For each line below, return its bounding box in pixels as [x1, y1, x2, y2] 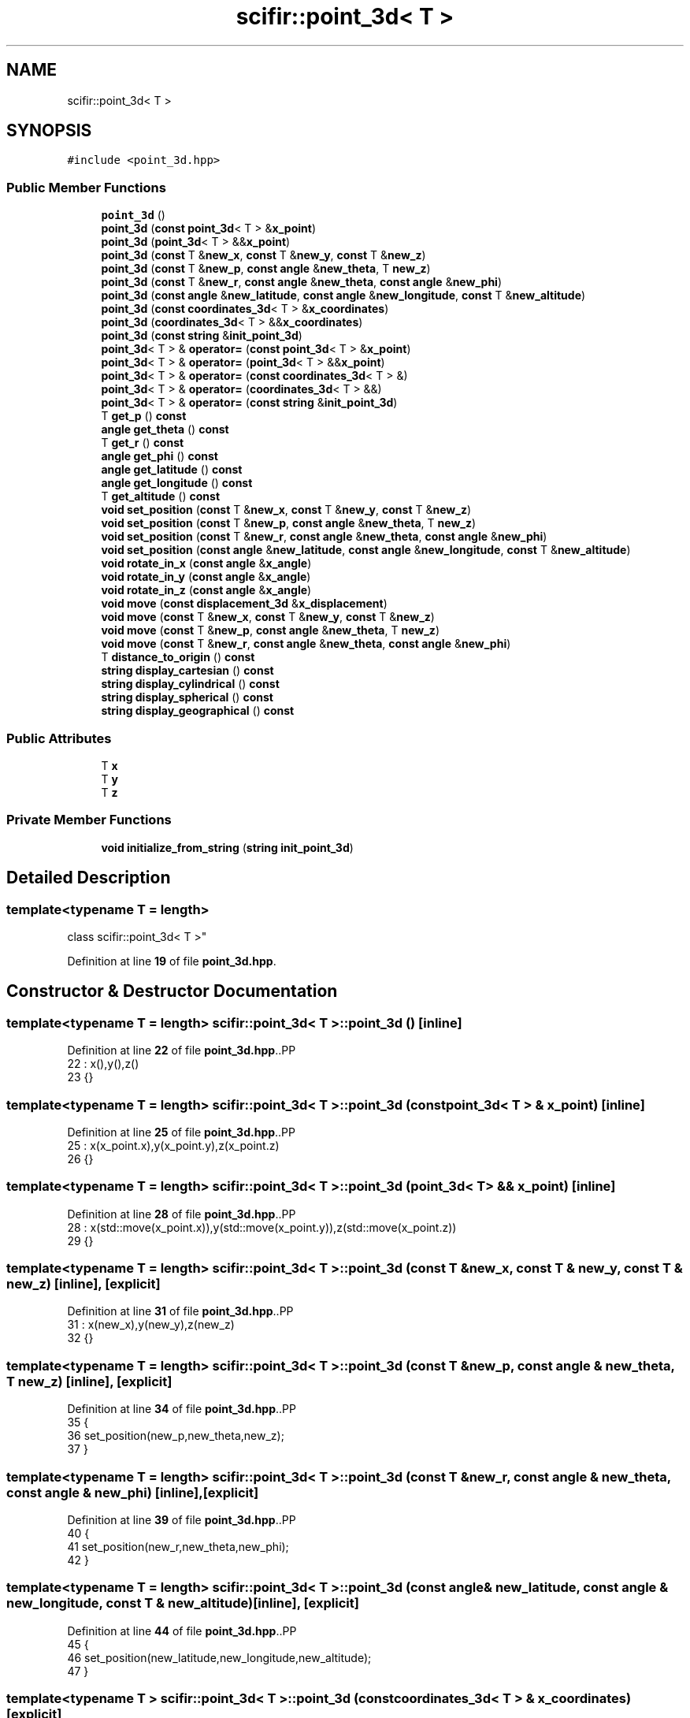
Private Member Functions [6, 812, 172, 828]
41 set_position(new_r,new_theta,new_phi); [67, 1539, 289, 1553]
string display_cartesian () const [101, 664, 274, 678]
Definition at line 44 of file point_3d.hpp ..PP [67, 1623, 297, 1638]
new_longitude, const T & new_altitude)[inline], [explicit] [6, 1595, 359, 1612]
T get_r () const [101, 436, 184, 450]
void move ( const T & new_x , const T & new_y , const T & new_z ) [101, 610, 435, 624]
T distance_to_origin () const [101, 650, 255, 664]
